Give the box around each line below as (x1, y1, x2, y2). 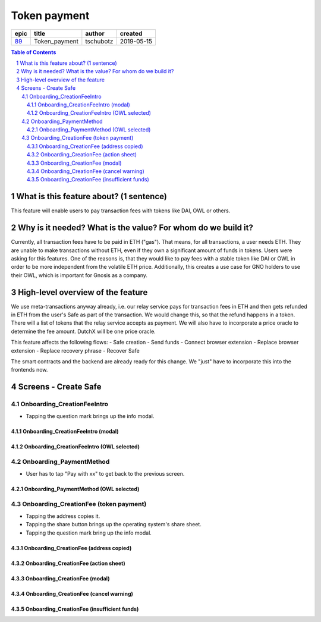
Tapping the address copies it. (26, 512, 100, 520)
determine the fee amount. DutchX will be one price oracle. (11, 328, 156, 335)
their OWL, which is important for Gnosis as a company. (11, 271, 148, 279)
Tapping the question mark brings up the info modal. (26, 412, 155, 419)
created (119, 29, 143, 37)
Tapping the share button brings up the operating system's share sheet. (26, 521, 202, 528)
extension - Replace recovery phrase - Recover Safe (11, 347, 140, 354)
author (85, 29, 105, 37)
